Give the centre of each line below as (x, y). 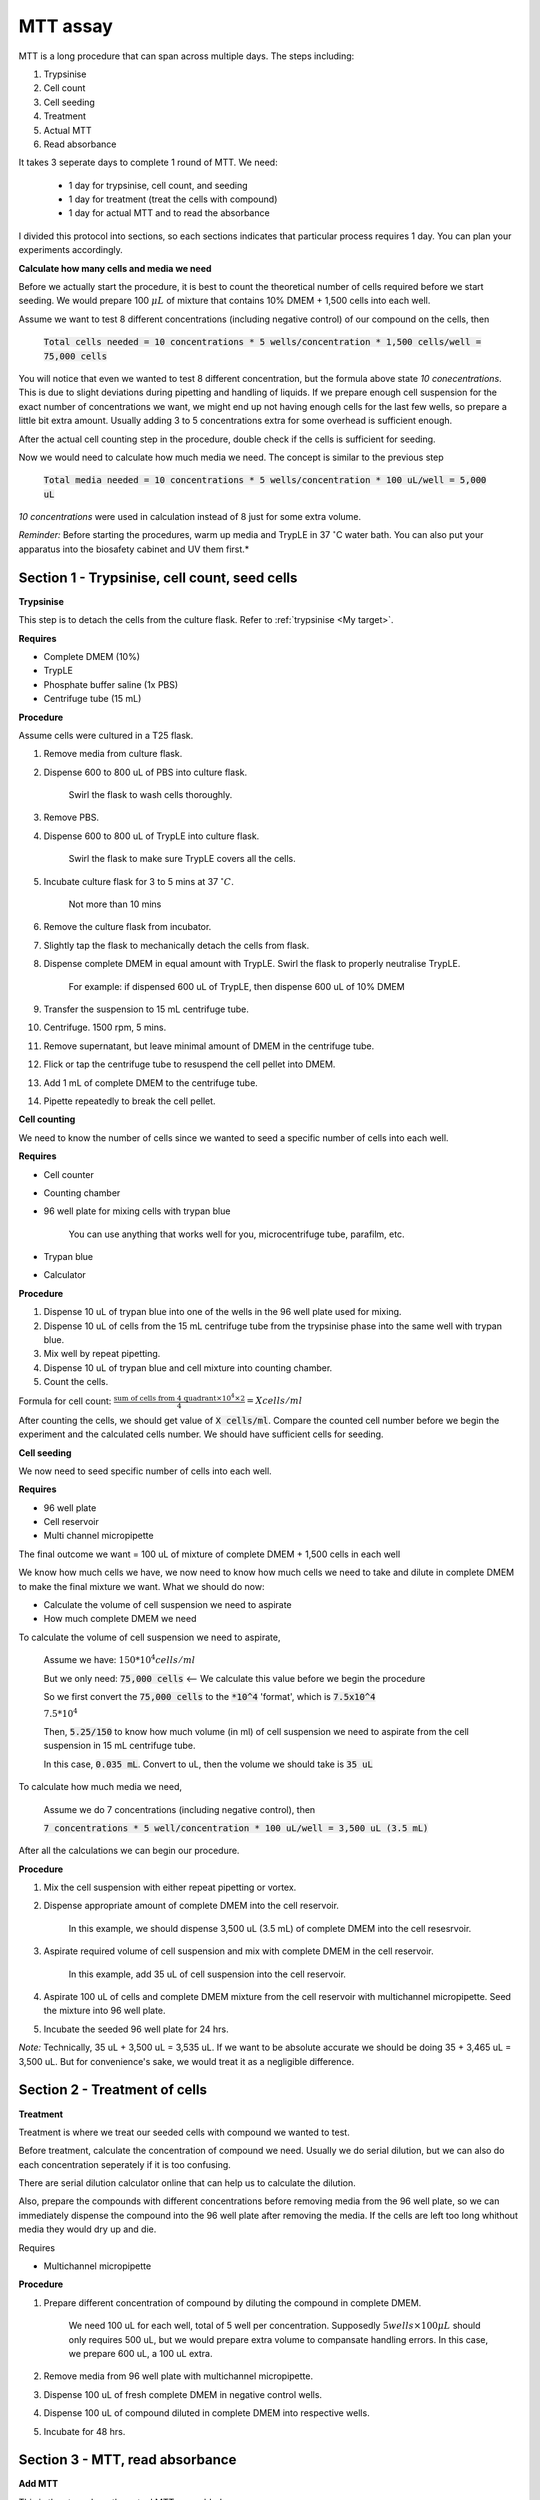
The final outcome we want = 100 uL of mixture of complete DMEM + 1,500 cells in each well (209, 1554)
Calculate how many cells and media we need (115, 268)
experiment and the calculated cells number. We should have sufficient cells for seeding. (201, 1434)
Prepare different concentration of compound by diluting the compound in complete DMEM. (232, 2302)
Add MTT (38, 2484)
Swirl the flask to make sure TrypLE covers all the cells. (182, 859)
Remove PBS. (71, 817)
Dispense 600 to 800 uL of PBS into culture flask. (145, 772)
